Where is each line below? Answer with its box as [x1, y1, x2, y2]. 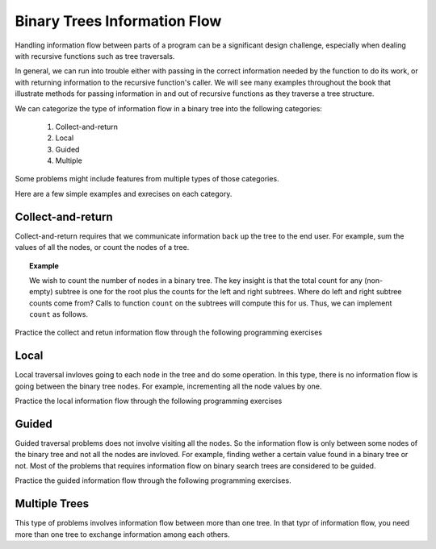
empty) [29, 287, 53, 297]
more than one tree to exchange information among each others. [15, 529, 230, 539]
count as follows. [29, 310, 89, 319]
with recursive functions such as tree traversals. [15, 51, 175, 60]
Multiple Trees [15, 497, 90, 511]
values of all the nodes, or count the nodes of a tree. [15, 243, 190, 252]
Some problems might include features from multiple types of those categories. [15, 174, 279, 184]
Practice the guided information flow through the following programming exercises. [15, 476, 291, 485]
